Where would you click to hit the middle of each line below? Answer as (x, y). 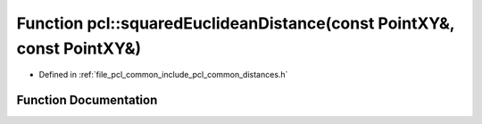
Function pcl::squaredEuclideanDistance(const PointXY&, (236, 23)
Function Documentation (87, 100)
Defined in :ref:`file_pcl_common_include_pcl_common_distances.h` (163, 75)
